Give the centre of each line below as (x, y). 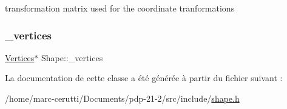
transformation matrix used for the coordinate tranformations (120, 8)
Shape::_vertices (72, 57)
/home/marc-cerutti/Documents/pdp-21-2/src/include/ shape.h (122, 98)
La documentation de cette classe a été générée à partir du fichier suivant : (144, 78)
